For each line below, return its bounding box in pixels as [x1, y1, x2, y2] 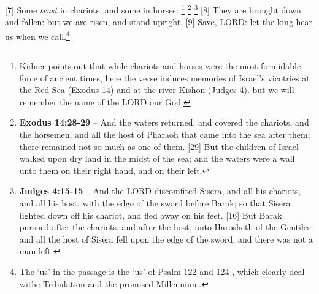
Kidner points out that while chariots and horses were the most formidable [19, 59, 301, 72]
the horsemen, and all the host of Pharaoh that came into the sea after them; [19, 128, 310, 141]
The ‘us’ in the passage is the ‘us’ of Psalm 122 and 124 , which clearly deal [19, 265, 305, 277]
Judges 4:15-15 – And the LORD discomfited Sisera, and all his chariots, [19, 184, 301, 197]
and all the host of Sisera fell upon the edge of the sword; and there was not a [19, 232, 313, 245]
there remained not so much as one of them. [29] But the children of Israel [19, 140, 299, 153]
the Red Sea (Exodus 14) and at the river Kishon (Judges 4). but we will [19, 83, 294, 96]
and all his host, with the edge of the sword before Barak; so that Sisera [19, 197, 291, 209]
